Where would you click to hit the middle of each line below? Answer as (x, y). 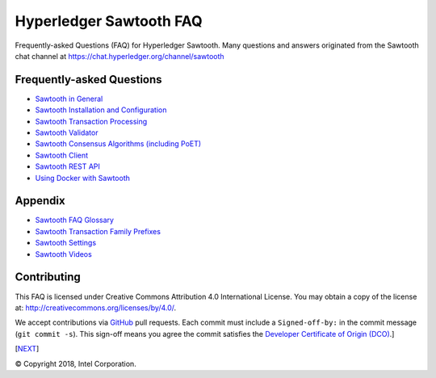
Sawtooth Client (62, 155)
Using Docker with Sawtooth (83, 178)
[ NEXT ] (27, 349)
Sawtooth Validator (67, 132)
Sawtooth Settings (66, 243)
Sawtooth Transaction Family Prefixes (98, 231)
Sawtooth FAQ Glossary (75, 220)
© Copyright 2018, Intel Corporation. (75, 363)
